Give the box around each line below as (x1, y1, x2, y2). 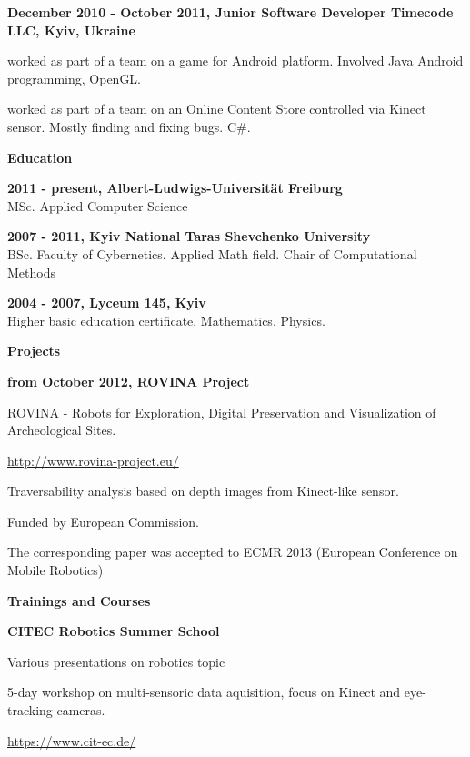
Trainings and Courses (7, 590, 151, 610)
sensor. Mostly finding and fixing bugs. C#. (7, 116, 251, 136)
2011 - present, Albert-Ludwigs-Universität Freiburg (7, 178, 343, 197)
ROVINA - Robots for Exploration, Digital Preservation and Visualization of (7, 402, 436, 421)
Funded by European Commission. (7, 511, 200, 530)
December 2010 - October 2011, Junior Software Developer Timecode (7, 3, 454, 21)
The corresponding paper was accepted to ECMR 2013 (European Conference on (7, 542, 458, 561)
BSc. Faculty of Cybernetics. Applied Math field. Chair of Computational (7, 244, 417, 263)
